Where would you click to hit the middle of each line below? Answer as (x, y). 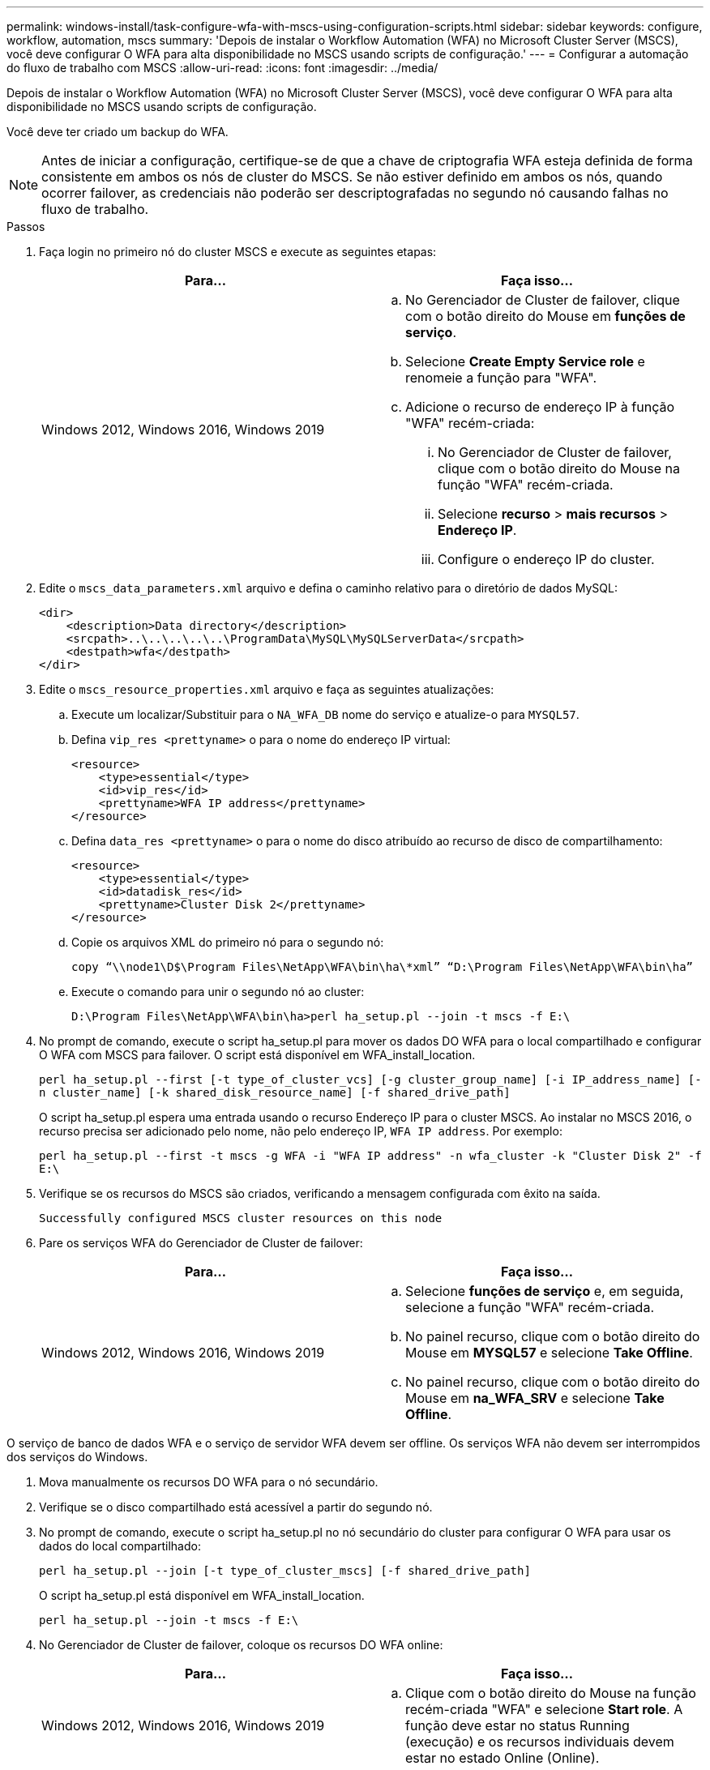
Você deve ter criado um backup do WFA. (118, 132)
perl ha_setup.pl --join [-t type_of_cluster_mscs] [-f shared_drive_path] (285, 1571)
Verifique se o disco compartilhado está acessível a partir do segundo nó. (236, 1507)
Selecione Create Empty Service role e (525, 361)
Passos (26, 227)
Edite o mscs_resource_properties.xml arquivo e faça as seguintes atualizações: (267, 689)
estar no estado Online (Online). (503, 1758)
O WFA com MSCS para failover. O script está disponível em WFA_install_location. (257, 1055)
